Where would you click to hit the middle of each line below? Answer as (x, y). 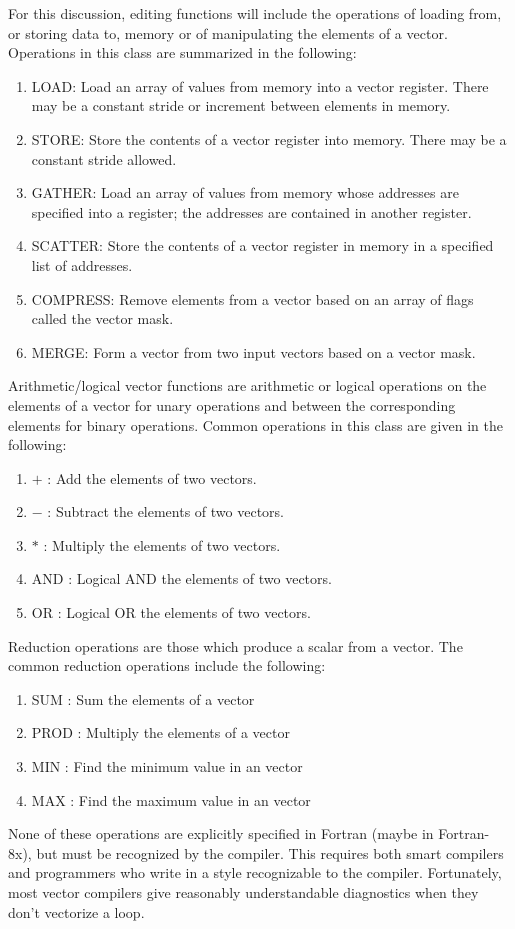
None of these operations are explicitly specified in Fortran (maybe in (221, 833)
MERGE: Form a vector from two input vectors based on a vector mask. (253, 351)
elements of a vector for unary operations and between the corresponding (232, 404)
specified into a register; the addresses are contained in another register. (251, 211)
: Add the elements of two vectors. (152, 477)
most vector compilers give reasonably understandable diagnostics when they (243, 892)
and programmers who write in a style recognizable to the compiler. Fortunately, (255, 872)
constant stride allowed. (104, 158)
